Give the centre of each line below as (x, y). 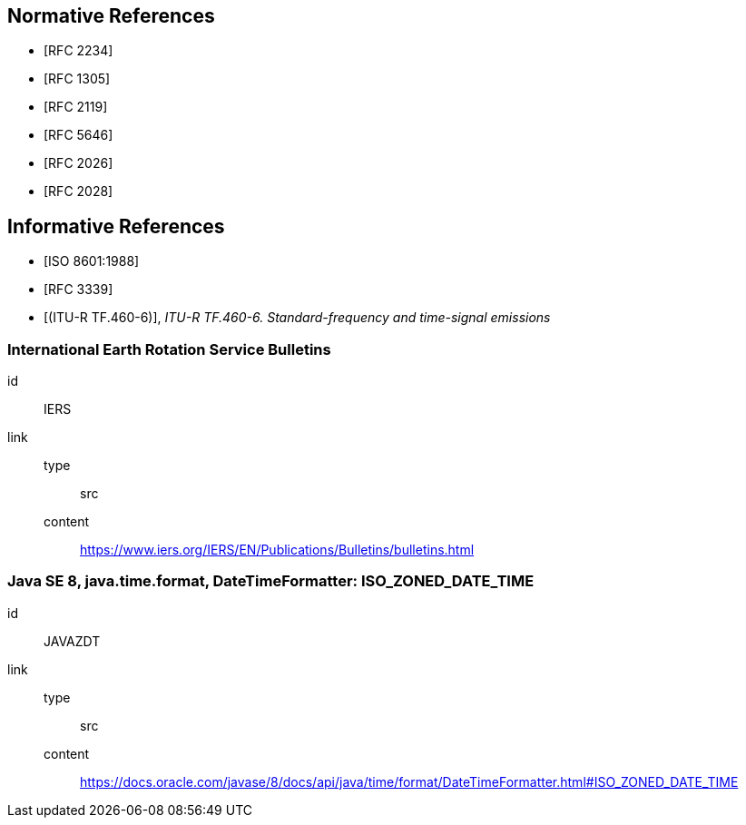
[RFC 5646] (79, 135)
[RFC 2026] (79, 163)
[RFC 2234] (79, 51)
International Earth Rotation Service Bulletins (169, 349)
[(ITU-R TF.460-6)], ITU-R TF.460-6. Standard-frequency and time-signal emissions (297, 318)
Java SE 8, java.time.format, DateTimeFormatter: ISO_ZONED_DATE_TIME (271, 581)
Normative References (111, 16)
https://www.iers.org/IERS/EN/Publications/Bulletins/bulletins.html (277, 550)
